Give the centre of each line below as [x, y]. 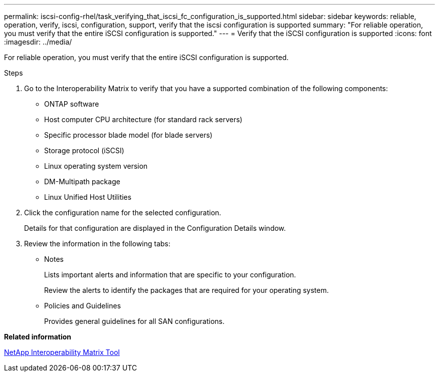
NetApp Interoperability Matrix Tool [62, 352]
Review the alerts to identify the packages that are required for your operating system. [186, 290]
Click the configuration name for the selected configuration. [123, 213]
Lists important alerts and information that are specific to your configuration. [170, 275]
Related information [38, 337]
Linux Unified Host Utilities [88, 197]
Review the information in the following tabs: [97, 244]
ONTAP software [72, 104]
